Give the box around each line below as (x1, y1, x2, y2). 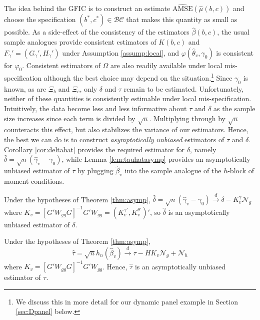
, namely (189, 144, 216, 154)
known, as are (4, 83, 46, 94)
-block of (227, 165, 254, 176)
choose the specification (4, 14, 76, 25)
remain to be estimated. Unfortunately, (123, 83, 244, 94)
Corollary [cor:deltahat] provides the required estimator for (4, 144, 185, 154)
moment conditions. (4, 175, 64, 186)
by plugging (77, 165, 113, 176)
